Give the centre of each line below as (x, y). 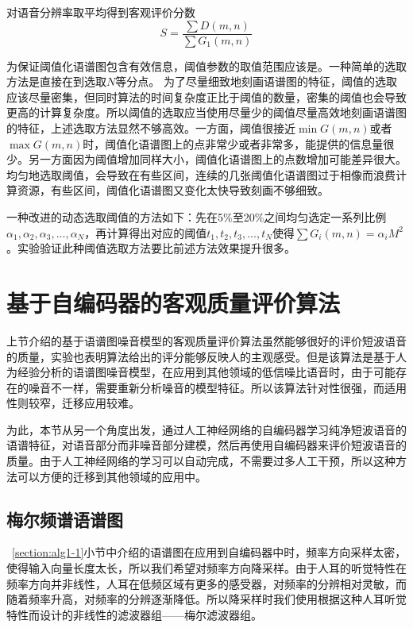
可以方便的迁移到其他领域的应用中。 (112, 476)
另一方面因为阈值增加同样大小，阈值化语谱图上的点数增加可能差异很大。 (217, 159)
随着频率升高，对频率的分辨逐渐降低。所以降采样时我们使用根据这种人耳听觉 (206, 599)
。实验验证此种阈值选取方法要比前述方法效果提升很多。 (151, 248)
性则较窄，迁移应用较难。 (73, 403)
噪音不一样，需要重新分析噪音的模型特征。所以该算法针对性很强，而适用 (217, 387)
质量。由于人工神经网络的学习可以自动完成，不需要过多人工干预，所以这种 (201, 461)
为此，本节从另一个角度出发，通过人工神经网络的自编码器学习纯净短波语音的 (206, 429)
